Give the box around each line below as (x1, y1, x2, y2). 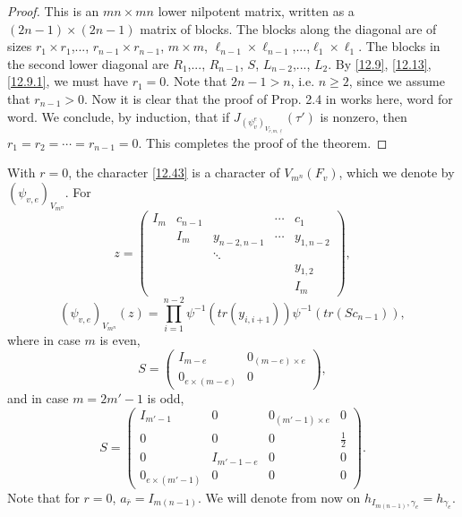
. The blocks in (358, 37, 441, 56)
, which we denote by (338, 163, 455, 182)
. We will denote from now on (197, 487, 361, 506)
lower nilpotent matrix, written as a (158, 2, 355, 20)
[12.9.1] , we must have (7, 72, 129, 90)
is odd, (147, 388, 184, 407)
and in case (7, 388, 69, 407)
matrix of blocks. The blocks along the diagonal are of (140, 19, 437, 38)
